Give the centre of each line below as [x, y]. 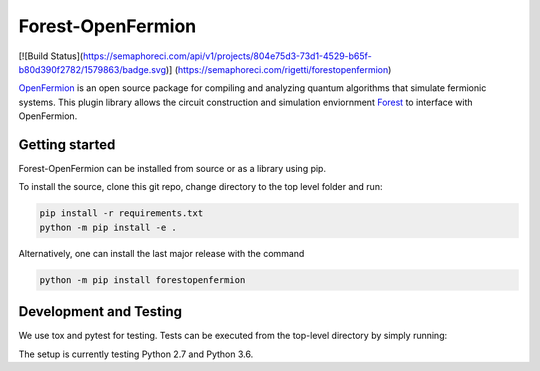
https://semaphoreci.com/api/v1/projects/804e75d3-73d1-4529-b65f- [227, 56]
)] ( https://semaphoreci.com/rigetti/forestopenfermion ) [278, 69]
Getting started [67, 144]
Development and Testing [100, 311]
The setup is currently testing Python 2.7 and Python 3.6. [136, 354]
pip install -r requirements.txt [121, 213]
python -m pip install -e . [108, 227]
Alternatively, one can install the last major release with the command [161, 253]
